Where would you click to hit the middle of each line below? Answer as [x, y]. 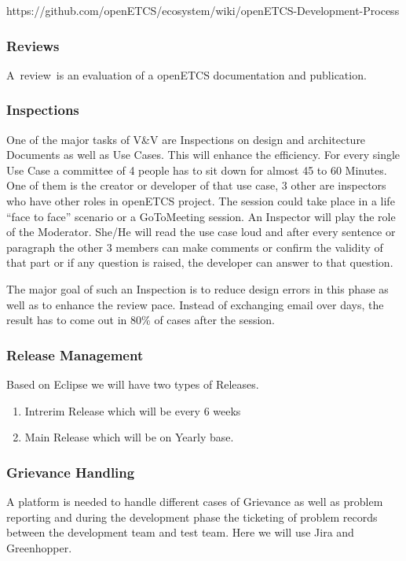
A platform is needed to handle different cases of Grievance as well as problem [195, 501]
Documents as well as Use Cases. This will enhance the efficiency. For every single [203, 155]
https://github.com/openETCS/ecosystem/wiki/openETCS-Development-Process [203, 10]
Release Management [75, 354]
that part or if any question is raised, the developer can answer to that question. [200, 262]
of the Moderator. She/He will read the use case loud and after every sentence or [201, 232]
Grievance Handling [71, 472]
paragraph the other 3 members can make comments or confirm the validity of [195, 247]
